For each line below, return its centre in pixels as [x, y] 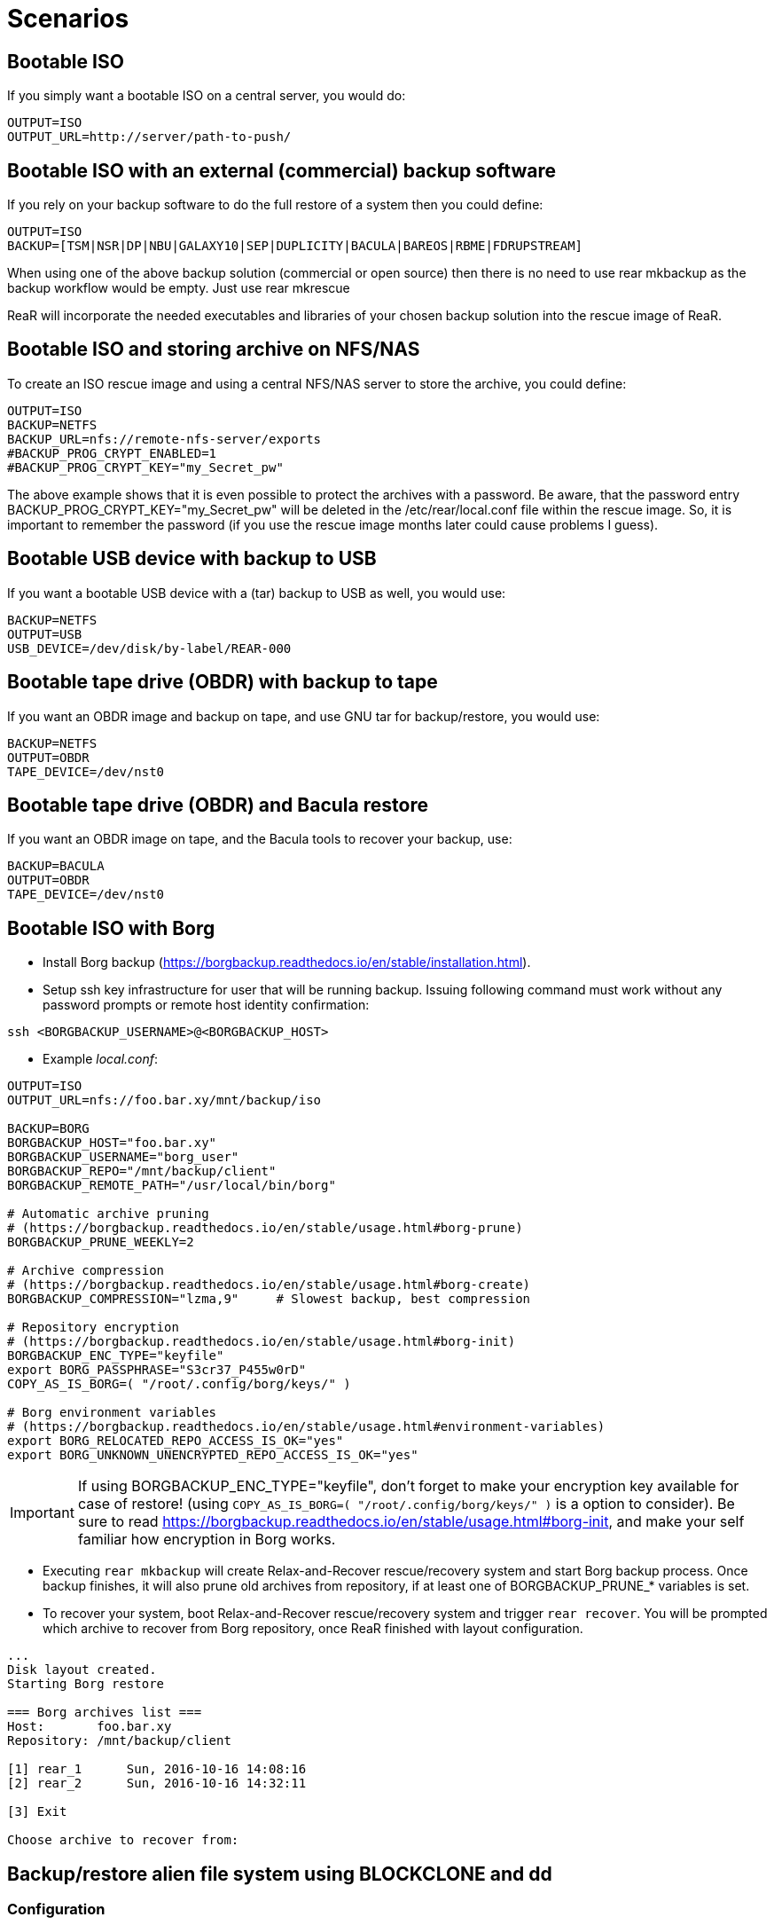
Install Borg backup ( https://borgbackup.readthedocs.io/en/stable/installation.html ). [287, 962]
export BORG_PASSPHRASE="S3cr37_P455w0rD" [157, 1370]
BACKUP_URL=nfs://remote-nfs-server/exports [164, 439]
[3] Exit [37, 1812]
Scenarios [68, 19]
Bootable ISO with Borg [111, 928]
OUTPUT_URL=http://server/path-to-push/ [149, 137]
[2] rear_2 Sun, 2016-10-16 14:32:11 [157, 1784]
